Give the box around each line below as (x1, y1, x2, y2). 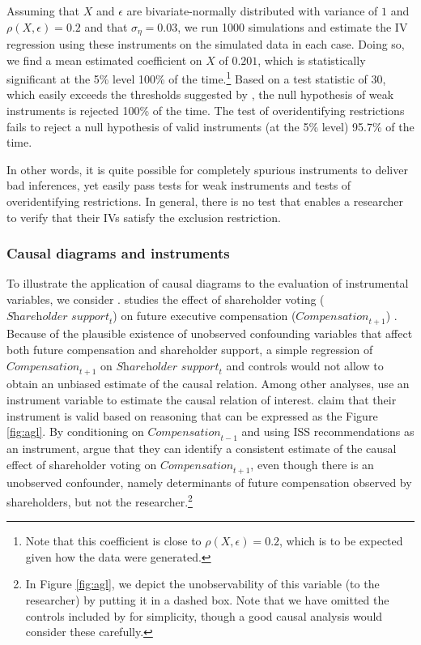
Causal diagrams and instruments (6, 243, 230, 263)
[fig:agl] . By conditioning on (6, 423, 144, 440)
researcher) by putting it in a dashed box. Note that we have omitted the (25, 592, 389, 609)
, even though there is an (250, 455, 374, 472)
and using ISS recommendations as (241, 423, 415, 440)
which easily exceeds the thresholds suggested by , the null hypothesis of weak (6, 86, 394, 103)
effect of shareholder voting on (6, 455, 157, 472)
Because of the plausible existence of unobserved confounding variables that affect (6, 325, 413, 342)
